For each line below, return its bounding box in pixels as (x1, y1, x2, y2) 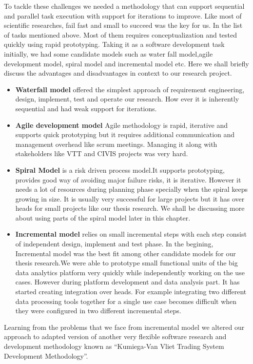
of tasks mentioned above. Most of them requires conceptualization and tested (4, 29, 237, 40)
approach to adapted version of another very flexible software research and (4, 331, 227, 342)
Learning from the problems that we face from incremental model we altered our (4, 322, 245, 332)
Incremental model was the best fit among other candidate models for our (15, 248, 236, 258)
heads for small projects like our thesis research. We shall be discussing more (15, 203, 245, 213)
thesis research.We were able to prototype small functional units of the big (15, 258, 238, 268)
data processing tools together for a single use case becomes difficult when (15, 296, 237, 306)
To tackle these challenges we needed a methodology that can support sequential (4, 1, 245, 11)
